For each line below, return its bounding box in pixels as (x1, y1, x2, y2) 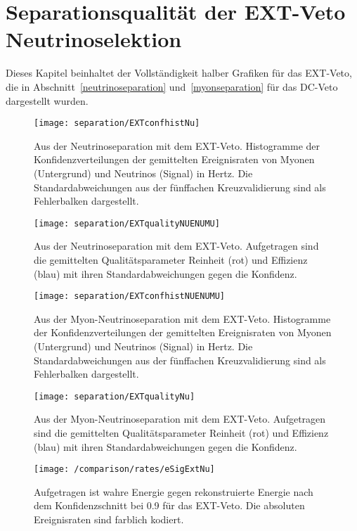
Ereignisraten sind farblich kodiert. (34, 512, 184, 527)
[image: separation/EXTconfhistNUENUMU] (34, 291, 226, 302)
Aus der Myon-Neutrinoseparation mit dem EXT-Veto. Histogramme (34, 311, 331, 326)
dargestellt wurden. (6, 93, 89, 108)
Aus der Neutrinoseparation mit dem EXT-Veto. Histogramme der (34, 138, 320, 153)
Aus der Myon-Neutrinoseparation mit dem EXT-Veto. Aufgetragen (34, 411, 326, 426)
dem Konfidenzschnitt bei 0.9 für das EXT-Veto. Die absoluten (34, 498, 305, 513)
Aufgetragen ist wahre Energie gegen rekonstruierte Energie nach (34, 484, 313, 499)
